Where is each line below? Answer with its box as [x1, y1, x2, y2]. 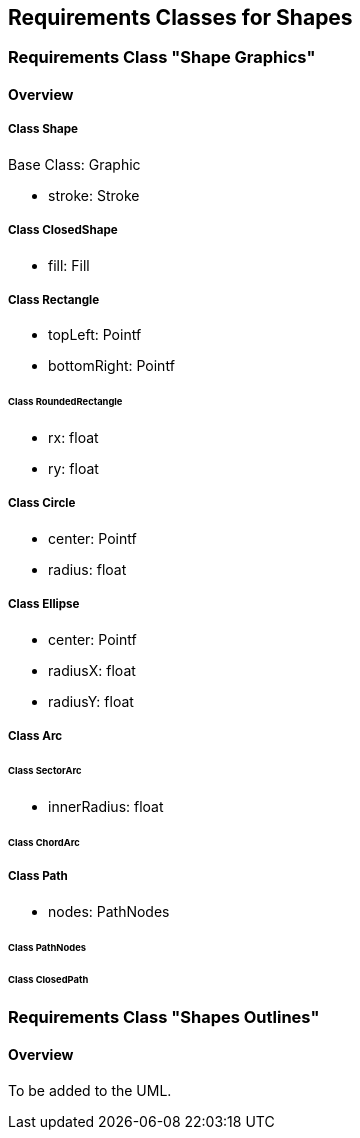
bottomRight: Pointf [48, 357, 175, 375]
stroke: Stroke [48, 186, 140, 204]
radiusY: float [48, 692, 134, 710]
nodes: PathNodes [48, 902, 170, 920]
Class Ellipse [8, 597, 80, 612]
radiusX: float [48, 661, 136, 679]
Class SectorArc [8, 764, 82, 776]
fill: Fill [48, 256, 90, 274]
